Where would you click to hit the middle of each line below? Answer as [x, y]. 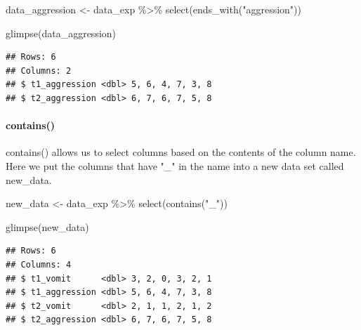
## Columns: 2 [39, 71]
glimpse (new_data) [47, 226]
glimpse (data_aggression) [61, 33]
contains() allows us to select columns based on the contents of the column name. [181, 152]
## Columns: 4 [39, 264]
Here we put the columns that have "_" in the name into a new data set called [175, 165]
